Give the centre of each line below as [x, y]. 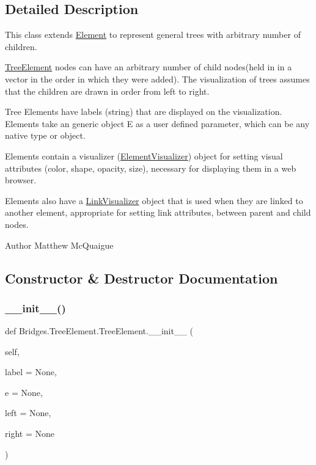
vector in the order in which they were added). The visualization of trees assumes [157, 79]
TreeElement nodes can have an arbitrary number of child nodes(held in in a [149, 67]
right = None [30, 434]
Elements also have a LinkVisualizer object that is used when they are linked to [154, 200]
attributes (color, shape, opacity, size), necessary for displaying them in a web [151, 168]
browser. [21, 180]
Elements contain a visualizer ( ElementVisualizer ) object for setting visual [144, 156]
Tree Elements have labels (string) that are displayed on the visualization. [144, 112]
